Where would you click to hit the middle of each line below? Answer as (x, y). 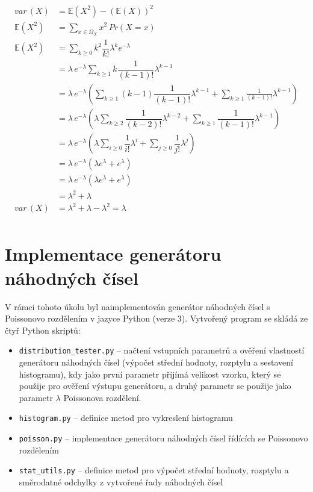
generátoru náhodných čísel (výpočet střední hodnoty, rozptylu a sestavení (156, 362)
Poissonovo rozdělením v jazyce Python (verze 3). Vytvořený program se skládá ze (156, 318)
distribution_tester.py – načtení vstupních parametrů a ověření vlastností (162, 350)
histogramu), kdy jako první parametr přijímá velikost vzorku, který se (150, 374)
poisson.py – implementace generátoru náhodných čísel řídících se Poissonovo (163, 438)
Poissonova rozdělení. (102, 397)
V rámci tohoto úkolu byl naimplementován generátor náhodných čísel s (138, 306)
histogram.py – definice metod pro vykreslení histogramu (126, 418)
